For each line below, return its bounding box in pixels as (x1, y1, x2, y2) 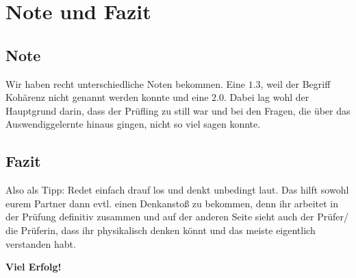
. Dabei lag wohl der (224, 90, 309, 104)
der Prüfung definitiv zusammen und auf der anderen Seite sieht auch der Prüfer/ (5, 209, 348, 224)
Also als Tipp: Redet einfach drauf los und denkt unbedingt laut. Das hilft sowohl (5, 183, 349, 197)
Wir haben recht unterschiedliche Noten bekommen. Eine (5, 76, 245, 91)
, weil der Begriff (260, 76, 331, 91)
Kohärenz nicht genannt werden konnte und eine (5, 90, 209, 104)
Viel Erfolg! (5, 259, 62, 274)
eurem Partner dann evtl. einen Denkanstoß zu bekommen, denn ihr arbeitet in (5, 196, 339, 210)
